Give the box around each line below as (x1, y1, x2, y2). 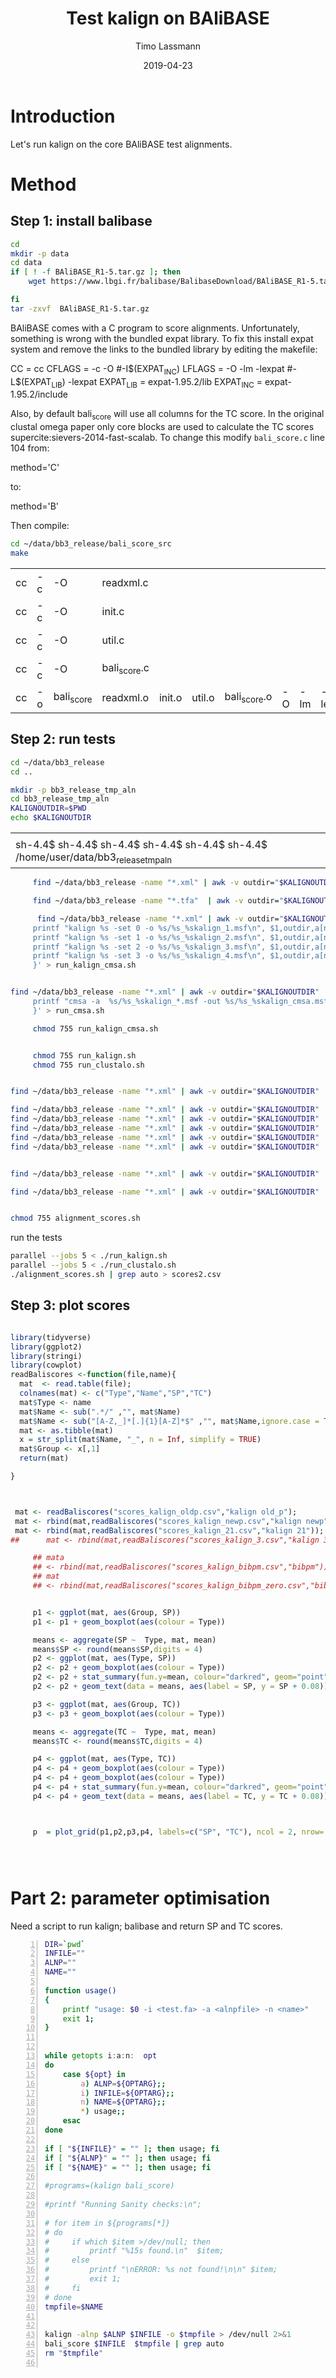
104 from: (10, 442, 50, 454)
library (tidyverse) (10, 1332, 92, 1342)
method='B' (10, 500, 60, 512)
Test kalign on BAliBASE (66, 7, 270, 30)
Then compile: (10, 520, 70, 532)
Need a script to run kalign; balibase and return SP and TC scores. (10, 1920, 283, 1932)
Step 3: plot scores (10, 1297, 131, 1314)
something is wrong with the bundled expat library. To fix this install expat (10, 332, 314, 344)
